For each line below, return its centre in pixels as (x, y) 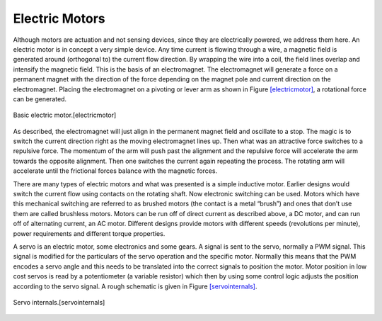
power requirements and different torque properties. (89, 233)
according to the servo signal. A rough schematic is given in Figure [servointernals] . (135, 286)
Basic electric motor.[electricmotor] (65, 115)
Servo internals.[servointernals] (59, 302)
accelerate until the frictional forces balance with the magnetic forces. (115, 171)
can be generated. (40, 98)
